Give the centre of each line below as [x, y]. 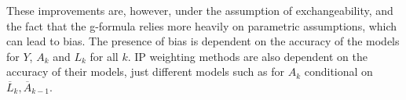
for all [104, 56]
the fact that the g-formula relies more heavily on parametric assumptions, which [202, 25]
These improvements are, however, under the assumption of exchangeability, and [200, 10]
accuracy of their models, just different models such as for [146, 71]
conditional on [338, 71]
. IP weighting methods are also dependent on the [247, 56]
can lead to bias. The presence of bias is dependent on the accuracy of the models [203, 41]
